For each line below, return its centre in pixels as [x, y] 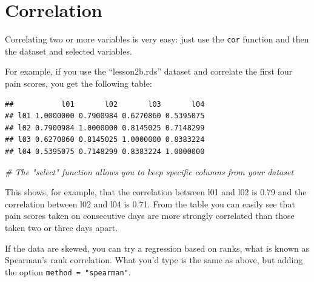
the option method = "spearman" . [68, 271]
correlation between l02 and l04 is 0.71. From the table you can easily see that [150, 203]
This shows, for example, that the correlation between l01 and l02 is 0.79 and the [156, 192]
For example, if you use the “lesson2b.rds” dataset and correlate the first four [149, 71]
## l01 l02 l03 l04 [105, 104]
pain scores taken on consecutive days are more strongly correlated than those [150, 216]
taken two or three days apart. [62, 227]
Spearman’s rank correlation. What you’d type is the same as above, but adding [154, 260]
